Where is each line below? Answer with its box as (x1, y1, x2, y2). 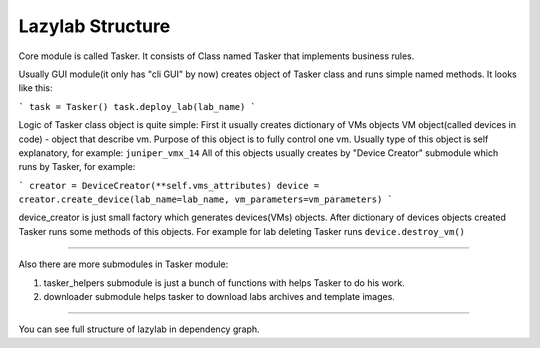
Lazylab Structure (18, 15, 171, 37)
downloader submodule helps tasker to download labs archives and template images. (43, 291, 395, 303)
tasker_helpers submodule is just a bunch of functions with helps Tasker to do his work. (43, 276, 405, 289)
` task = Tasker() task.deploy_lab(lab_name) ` (18, 101, 257, 112)
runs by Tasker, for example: (18, 161, 136, 173)
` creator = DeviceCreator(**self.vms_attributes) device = (18, 180, 320, 191)
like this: (18, 82, 53, 94)
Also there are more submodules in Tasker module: (18, 258, 229, 270)
